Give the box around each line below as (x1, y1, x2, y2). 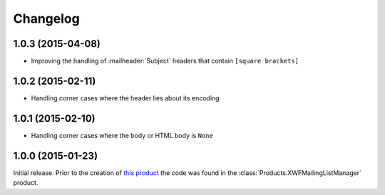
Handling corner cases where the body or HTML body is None (31, 131, 213, 139)
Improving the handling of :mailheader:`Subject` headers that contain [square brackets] (31, 57, 299, 65)
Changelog (13, 11, 80, 26)
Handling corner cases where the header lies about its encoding (31, 93, 220, 102)
